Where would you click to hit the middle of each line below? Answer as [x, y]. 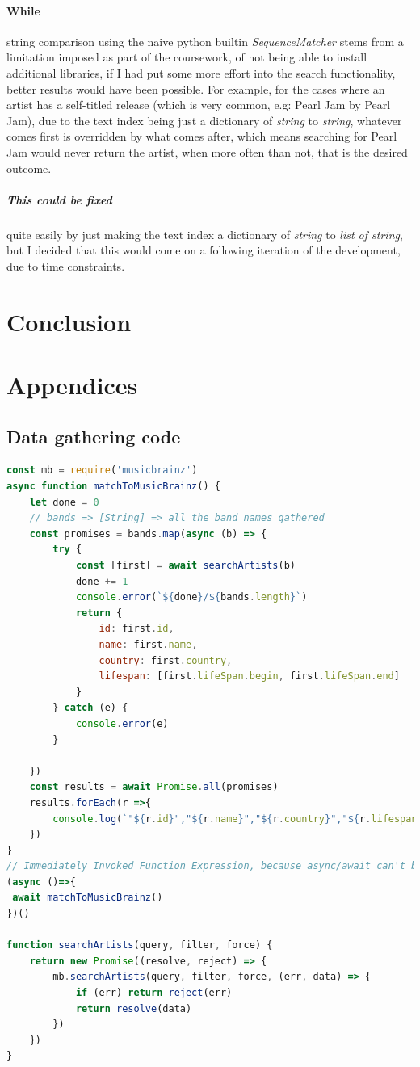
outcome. [29, 168]
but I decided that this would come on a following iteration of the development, [204, 250]
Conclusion [69, 321]
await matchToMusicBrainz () [88, 898]
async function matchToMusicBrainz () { [113, 487]
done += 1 [102, 581]
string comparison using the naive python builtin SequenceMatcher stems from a [205, 41]
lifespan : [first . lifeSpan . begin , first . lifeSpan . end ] [249, 676]
